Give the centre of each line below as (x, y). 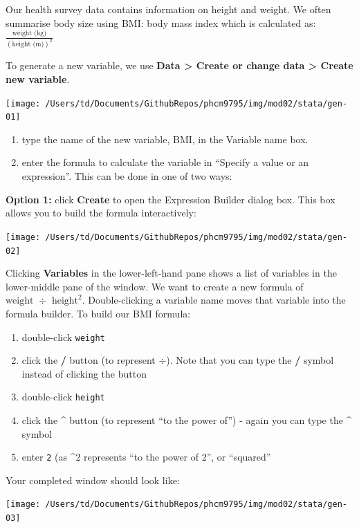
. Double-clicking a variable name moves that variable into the (214, 300)
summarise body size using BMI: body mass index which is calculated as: (161, 22)
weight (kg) (29, 34)
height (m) (28, 45)
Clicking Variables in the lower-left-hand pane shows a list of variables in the (171, 273)
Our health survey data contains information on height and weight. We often (168, 9)
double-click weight (63, 336)
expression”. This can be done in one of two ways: (127, 176)
